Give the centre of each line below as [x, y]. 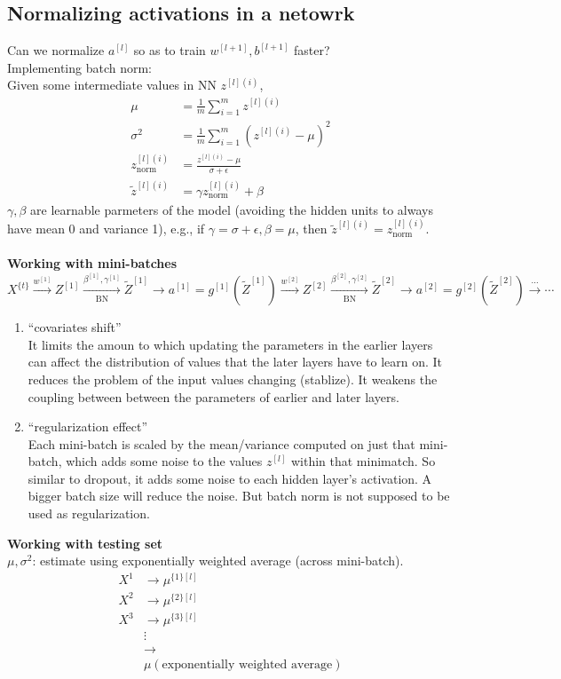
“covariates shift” [75, 327]
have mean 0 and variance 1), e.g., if [106, 229]
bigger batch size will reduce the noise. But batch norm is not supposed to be [239, 496]
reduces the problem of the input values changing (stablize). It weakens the [233, 379]
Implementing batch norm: [79, 67]
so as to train [170, 50]
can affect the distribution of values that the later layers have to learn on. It [235, 362]
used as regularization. [89, 513]
